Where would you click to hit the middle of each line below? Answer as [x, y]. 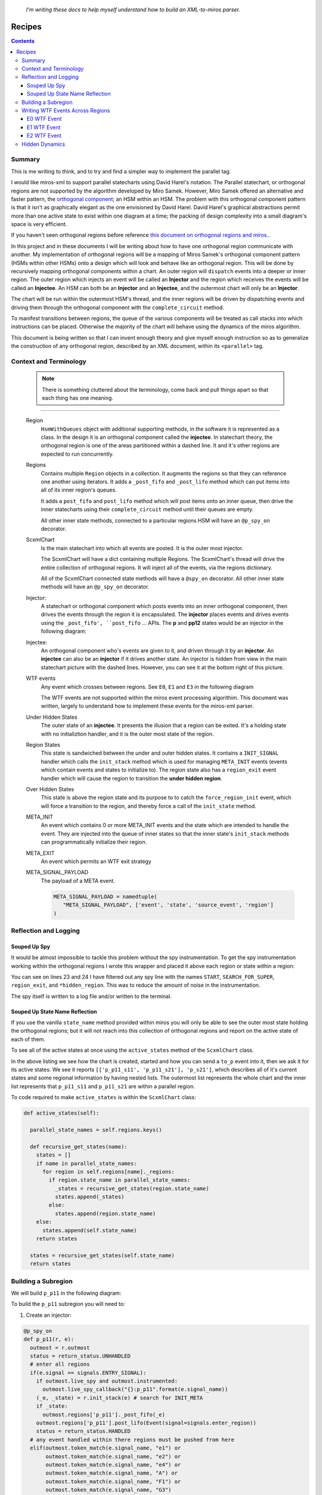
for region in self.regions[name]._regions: [109, 1171]
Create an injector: [49, 1315]
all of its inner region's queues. [79, 490]
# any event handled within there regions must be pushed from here [132, 1439]
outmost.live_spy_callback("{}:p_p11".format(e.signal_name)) [135, 1389]
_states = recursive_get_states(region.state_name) [132, 1188]
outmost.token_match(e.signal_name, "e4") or [113, 1465]
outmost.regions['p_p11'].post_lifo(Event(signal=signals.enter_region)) [146, 1423]
